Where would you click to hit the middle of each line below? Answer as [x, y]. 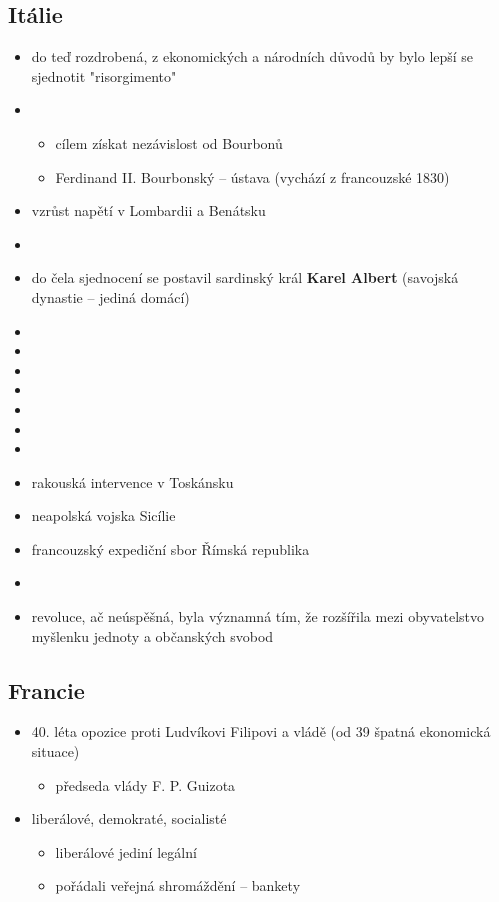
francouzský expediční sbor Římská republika [170, 548]
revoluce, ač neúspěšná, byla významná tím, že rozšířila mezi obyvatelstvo [258, 616]
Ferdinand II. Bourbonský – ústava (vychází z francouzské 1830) [252, 176]
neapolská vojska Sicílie [103, 515]
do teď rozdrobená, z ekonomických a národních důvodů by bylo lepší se [252, 56]
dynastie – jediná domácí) [110, 296]
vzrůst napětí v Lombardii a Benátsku [148, 210]
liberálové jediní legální [126, 851]
